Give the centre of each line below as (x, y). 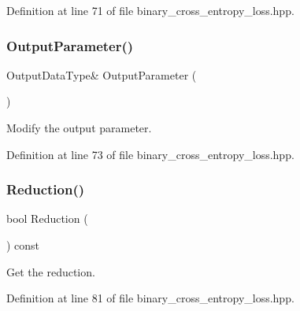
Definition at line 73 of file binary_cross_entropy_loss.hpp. (150, 154)
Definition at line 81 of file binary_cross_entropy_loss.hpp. (150, 298)
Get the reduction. (51, 271)
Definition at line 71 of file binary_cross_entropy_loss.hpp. (150, 10)
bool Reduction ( (47, 218)
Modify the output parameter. (79, 128)
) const (23, 245)
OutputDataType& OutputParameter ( (102, 74)
